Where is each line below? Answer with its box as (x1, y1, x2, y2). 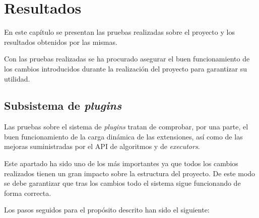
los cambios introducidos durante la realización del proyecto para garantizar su (4, 63, 247, 74)
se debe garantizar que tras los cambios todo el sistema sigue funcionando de (4, 178, 241, 188)
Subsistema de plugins (4, 98, 122, 113)
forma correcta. (4, 187, 51, 198)
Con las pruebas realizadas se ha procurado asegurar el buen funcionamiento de (4, 53, 250, 64)
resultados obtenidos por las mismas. (4, 36, 117, 47)
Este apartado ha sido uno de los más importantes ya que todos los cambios (4, 158, 238, 169)
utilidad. (4, 73, 30, 84)
